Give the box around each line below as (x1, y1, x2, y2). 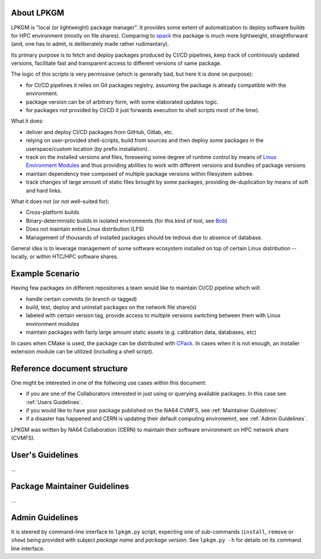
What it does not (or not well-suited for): (11, 197, 110, 205)
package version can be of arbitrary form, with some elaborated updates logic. (26, 98, 219, 105)
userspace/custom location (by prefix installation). (26, 145, 149, 152)
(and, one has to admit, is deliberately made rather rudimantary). (11, 41, 169, 48)
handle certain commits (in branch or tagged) (26, 295, 137, 302)
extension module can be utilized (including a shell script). (11, 347, 154, 355)
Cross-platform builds (26, 209, 80, 216)
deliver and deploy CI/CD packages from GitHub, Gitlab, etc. (26, 128, 174, 135)
